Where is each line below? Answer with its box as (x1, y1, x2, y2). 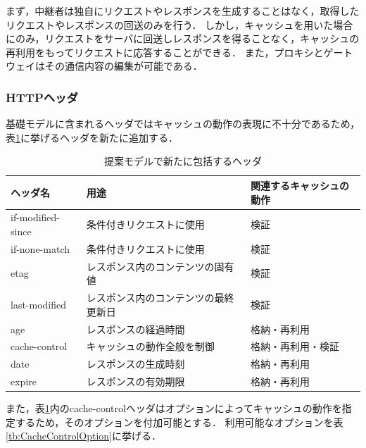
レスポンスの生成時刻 (86, 356, 185, 371)
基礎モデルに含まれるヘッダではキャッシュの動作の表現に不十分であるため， (6, 116, 360, 131)
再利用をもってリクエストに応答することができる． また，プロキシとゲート (6, 44, 353, 59)
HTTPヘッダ (6, 88, 78, 106)
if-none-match (11, 241, 70, 256)
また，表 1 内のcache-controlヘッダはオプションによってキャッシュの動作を (6, 401, 342, 416)
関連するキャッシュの (251, 178, 350, 192)
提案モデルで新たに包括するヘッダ (104, 154, 262, 168)
